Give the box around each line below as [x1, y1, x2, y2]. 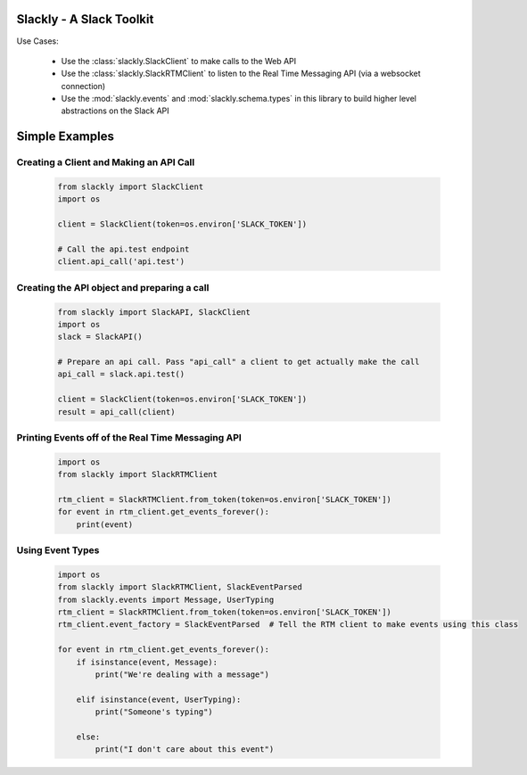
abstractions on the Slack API [61, 105, 169, 116]
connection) [61, 80, 106, 91]
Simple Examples [16, 129, 115, 144]
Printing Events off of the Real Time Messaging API [16, 432, 243, 443]
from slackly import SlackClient [57, 182, 204, 192]
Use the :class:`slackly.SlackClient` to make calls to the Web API [61, 55, 297, 66]
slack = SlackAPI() [57, 332, 143, 342]
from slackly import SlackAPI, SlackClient [57, 307, 251, 317]
